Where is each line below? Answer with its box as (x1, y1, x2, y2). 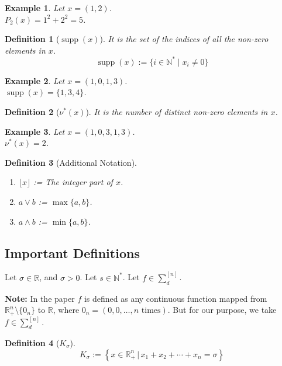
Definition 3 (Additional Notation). (5, 156, 137, 168)
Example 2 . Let (5, 74, 65, 86)
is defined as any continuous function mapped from (84, 292, 267, 304)
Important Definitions (5, 243, 140, 262)
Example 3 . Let (5, 125, 65, 137)
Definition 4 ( (5, 336, 60, 348)
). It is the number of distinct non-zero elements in (85, 106, 268, 118)
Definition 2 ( (5, 106, 60, 118)
